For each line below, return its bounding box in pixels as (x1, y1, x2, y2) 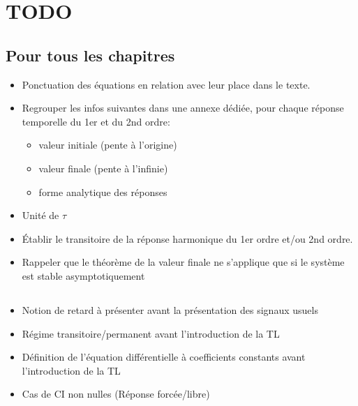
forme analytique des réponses (38, 184, 167, 199)
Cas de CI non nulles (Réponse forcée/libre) (22, 386, 210, 401)
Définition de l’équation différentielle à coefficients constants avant (22, 349, 306, 364)
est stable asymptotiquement (22, 268, 145, 283)
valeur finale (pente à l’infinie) (38, 160, 168, 175)
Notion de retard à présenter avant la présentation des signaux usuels (22, 302, 318, 317)
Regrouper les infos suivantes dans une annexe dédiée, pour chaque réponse (22, 100, 344, 115)
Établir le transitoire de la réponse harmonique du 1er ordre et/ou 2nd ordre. (22, 231, 353, 246)
